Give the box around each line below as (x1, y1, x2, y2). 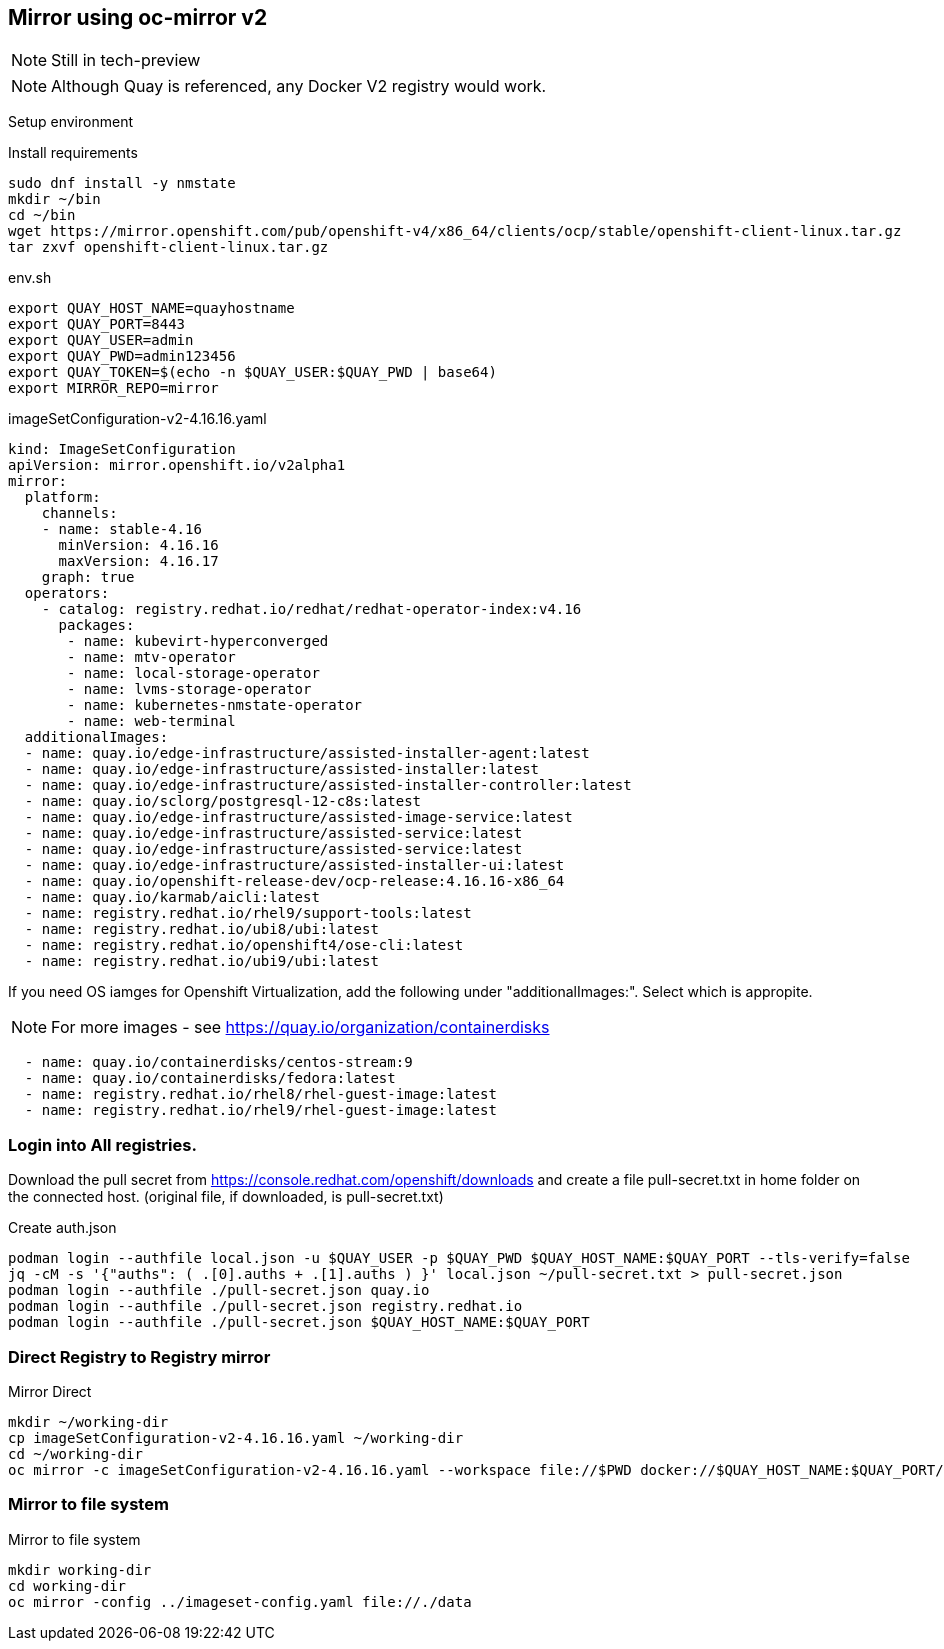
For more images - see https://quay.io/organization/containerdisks (51, 1017, 550, 1038)
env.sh (8, 269, 52, 287)
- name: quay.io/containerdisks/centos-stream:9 (24, 1054, 413, 1071)
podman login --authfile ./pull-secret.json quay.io (8, 1282, 430, 1299)
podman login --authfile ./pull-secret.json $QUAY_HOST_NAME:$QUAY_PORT (8, 1314, 590, 1331)
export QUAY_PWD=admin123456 (8, 348, 236, 365)
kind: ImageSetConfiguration (8, 441, 236, 458)
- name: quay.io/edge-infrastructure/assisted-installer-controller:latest (24, 777, 632, 794)
